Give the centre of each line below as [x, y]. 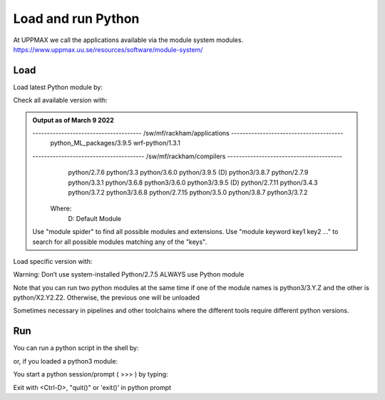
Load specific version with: [53, 261]
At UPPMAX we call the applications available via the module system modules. [128, 40]
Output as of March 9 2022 [73, 120]
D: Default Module [94, 218]
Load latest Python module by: [58, 87]
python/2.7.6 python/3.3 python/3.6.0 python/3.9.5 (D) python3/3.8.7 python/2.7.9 [188, 173]
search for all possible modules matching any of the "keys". [120, 242]
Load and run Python [76, 19]
